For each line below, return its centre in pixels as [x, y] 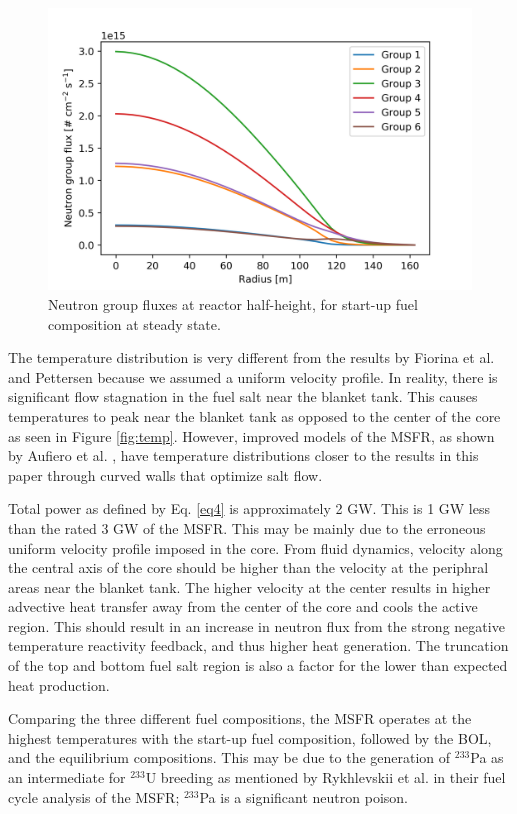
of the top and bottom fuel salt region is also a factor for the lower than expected [258, 665]
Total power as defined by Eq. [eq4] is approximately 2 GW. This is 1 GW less [249, 508]
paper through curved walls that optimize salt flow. [165, 474]
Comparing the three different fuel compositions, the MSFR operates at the [240, 718]
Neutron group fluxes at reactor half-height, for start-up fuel [233, 303]
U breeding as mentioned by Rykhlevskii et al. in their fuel [325, 777]
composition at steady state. [134, 323]
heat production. [59, 684]
